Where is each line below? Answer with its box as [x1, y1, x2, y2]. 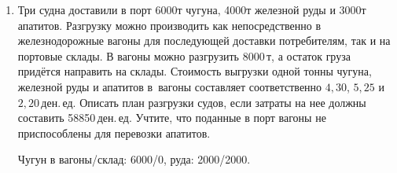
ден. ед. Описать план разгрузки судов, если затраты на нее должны [41, 94, 366, 110]
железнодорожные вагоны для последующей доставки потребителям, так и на [17, 32, 391, 49]
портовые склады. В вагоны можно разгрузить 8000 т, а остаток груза [17, 47, 351, 64]
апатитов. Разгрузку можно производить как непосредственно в [17, 17, 322, 33]
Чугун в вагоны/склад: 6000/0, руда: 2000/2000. [17, 151, 251, 167]
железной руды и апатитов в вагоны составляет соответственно [17, 78, 322, 94]
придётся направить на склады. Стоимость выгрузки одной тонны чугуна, [17, 63, 372, 79]
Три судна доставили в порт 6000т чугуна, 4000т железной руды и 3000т [17, 2, 366, 17]
